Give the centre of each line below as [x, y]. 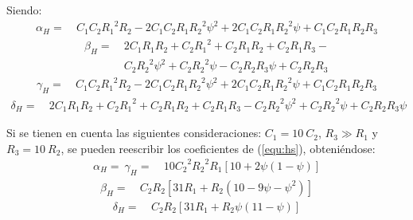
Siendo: [24, 10]
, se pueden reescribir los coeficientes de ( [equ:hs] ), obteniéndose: [218, 148]
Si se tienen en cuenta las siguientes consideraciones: [134, 133]
